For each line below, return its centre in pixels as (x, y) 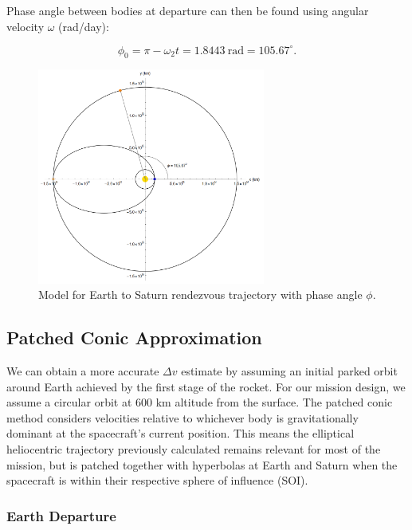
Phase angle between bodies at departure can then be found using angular (188, 10)
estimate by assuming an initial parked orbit (289, 371)
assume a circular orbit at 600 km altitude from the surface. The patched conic (200, 402)
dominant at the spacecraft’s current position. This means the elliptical (180, 433)
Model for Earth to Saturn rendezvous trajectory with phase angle (200, 294)
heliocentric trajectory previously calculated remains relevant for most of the (194, 449)
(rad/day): (84, 26)
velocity (26, 26)
